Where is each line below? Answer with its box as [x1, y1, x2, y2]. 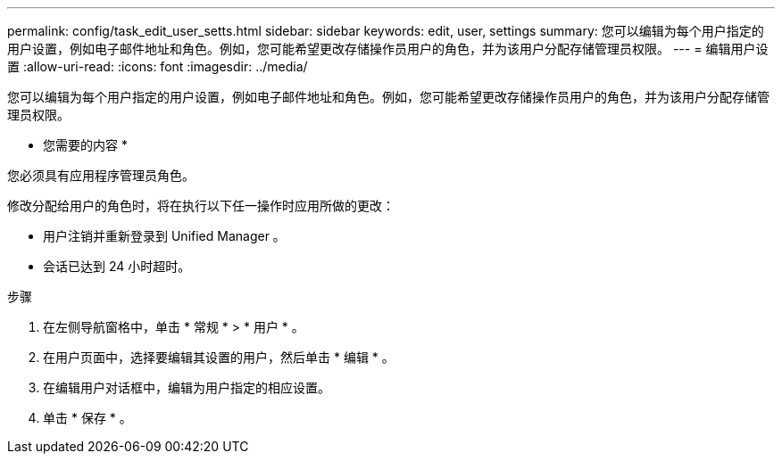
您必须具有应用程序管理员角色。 [7, 168, 195, 183]
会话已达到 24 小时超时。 [43, 259, 191, 274]
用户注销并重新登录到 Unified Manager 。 [43, 228, 286, 243]
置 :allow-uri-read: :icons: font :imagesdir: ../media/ [7, 59, 308, 74]
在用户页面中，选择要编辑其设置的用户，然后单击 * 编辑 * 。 [43, 350, 395, 365]
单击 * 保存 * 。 [43, 410, 132, 425]
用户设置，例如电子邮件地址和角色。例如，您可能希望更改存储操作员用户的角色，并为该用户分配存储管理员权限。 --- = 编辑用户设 [7, 41, 769, 56]
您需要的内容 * [43, 137, 128, 152]
